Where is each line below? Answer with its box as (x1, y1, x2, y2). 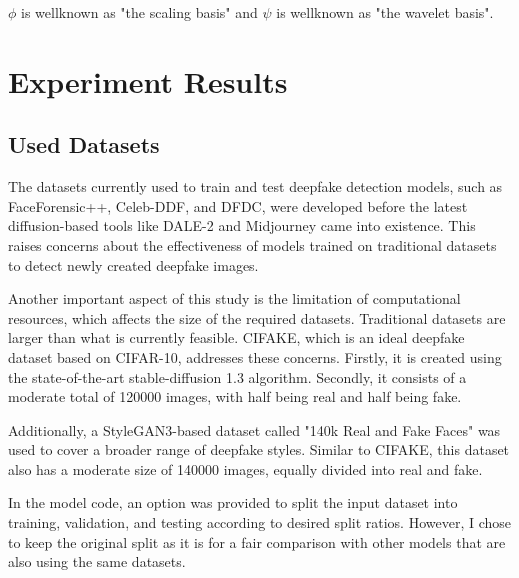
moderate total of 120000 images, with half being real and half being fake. (8, 386, 462, 407)
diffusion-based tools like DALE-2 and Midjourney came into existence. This (8, 215, 476, 236)
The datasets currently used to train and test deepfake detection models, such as (8, 176, 503, 197)
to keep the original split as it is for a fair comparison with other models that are (8, 531, 506, 552)
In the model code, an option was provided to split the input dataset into (8, 492, 458, 513)
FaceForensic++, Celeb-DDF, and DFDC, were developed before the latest (8, 195, 468, 216)
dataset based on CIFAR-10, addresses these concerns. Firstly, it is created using (8, 346, 502, 367)
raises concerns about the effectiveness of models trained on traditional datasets (8, 234, 497, 255)
